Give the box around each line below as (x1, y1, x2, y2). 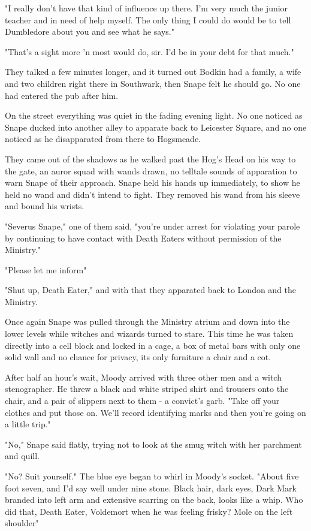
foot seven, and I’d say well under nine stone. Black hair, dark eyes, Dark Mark (5, 481, 297, 494)
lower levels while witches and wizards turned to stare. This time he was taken (5, 327, 294, 340)
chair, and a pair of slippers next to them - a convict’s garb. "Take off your (5, 394, 280, 407)
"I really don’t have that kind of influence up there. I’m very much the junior (5, 2, 288, 14)
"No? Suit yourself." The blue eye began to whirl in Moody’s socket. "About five (5, 470, 299, 482)
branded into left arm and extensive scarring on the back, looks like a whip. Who (5, 493, 303, 506)
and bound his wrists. (5, 200, 84, 212)
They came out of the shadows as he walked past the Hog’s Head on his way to (5, 152, 296, 165)
